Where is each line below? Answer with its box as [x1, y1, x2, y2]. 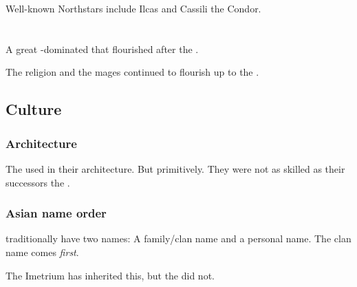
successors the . [6, 175, 70, 189]
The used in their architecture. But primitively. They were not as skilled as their [6, 161, 345, 176]
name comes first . [6, 244, 79, 259]
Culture [6, 98, 62, 120]
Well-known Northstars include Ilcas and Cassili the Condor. [6, 1, 261, 15]
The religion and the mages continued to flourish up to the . [6, 65, 259, 79]
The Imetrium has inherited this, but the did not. [6, 268, 215, 282]
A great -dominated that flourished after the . [6, 41, 199, 56]
